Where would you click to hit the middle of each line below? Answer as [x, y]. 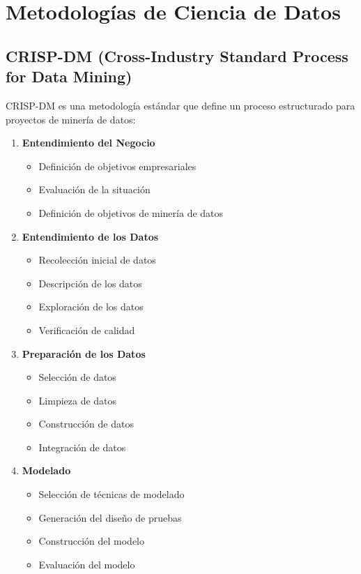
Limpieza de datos [78, 400]
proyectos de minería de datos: [71, 119]
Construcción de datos [86, 424]
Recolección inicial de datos [97, 260]
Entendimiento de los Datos [90, 236]
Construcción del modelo [91, 541]
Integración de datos [82, 447]
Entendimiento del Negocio [89, 143]
